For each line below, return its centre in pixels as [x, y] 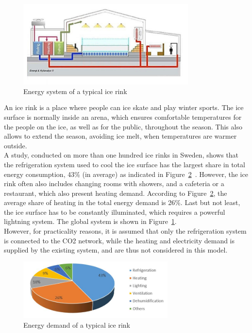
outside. [16, 145]
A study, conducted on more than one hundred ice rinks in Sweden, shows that [121, 155]
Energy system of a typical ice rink [75, 91]
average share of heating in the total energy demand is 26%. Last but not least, [122, 202]
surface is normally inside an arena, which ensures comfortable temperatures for [123, 117]
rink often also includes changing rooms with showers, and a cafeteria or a [114, 183]
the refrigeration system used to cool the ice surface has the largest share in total [125, 164]
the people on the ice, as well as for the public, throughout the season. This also [123, 126]
